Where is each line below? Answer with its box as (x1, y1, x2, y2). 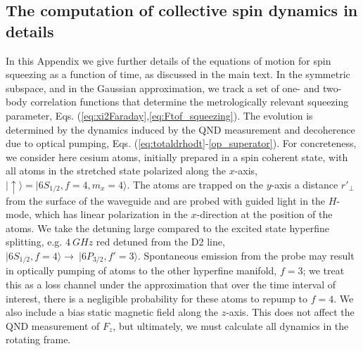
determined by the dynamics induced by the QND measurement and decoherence (6, 122, 355, 136)
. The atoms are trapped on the (127, 177, 263, 191)
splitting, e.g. (6, 234, 63, 249)
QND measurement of (6, 318, 100, 333)
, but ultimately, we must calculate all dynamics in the (113, 318, 349, 333)
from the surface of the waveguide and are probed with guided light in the (6, 193, 326, 208)
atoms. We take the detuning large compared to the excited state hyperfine (6, 220, 329, 235)
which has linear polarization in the (34, 207, 188, 222)
